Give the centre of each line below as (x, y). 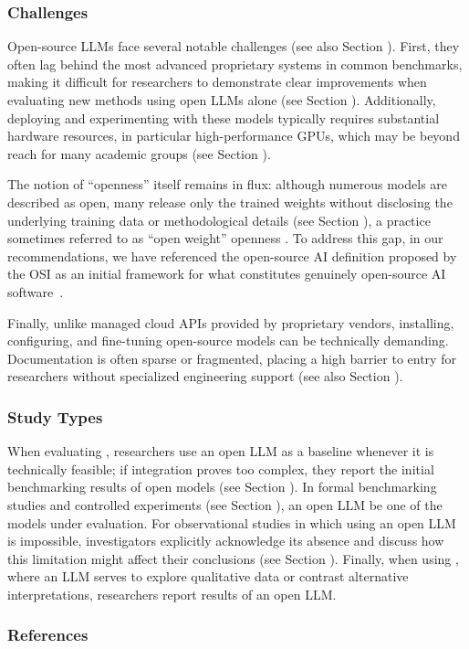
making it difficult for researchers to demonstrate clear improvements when (217, 82)
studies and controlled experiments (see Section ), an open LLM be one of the (225, 504)
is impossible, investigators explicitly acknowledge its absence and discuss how (226, 541)
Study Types (55, 416)
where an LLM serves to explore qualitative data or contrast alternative (208, 576)
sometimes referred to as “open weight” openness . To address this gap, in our (225, 238)
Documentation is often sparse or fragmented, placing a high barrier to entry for (232, 358)
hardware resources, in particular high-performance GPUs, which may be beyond (234, 136)
